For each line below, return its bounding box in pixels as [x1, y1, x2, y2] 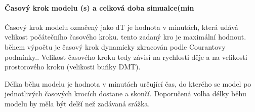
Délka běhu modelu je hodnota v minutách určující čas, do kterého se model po [5, 78, 251, 89]
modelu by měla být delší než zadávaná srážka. [5, 98, 150, 108]
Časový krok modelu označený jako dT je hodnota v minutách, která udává [5, 21, 238, 32]
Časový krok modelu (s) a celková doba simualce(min [5, 2, 194, 13]
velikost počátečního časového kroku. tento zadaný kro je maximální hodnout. [5, 31, 246, 42]
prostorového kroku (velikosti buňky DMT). [5, 61, 141, 72]
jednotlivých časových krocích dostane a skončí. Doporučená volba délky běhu [5, 88, 246, 99]
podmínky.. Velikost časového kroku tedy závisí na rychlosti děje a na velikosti [5, 51, 247, 62]
